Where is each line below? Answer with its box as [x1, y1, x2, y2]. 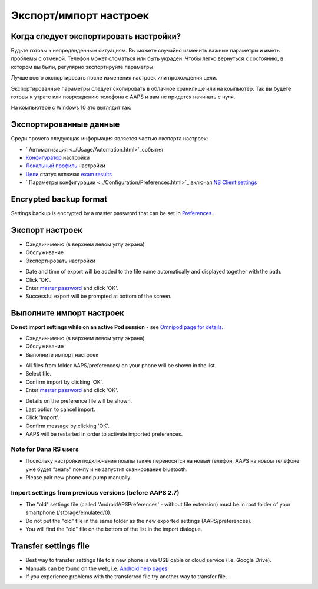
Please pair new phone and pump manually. [25, 473, 132, 481]
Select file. [25, 370, 52, 377]
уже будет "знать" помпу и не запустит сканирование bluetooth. [25, 466, 188, 473]
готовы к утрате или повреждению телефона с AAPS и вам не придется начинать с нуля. [11, 93, 236, 100]
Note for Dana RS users [11, 445, 79, 453]
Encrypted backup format [11, 195, 108, 205]
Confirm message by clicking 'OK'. [25, 422, 110, 429]
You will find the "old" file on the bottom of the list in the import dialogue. [25, 525, 203, 533]
